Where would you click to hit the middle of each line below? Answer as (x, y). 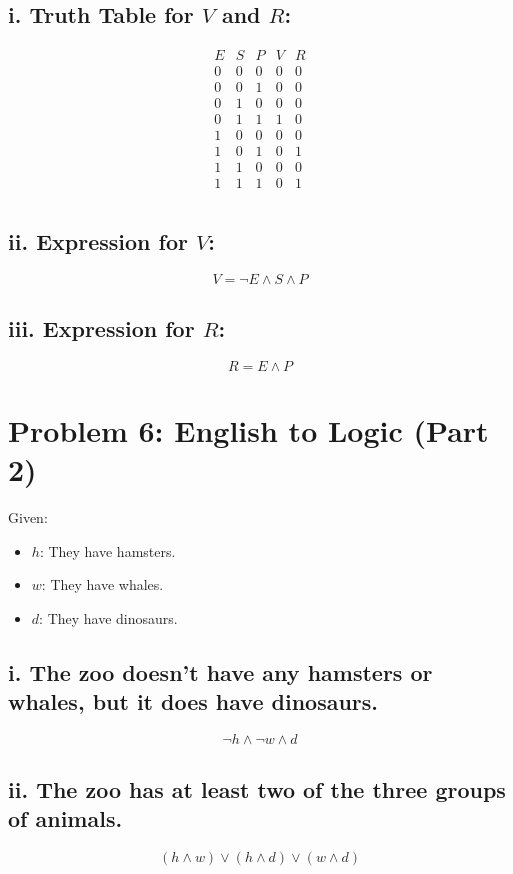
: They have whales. (102, 584)
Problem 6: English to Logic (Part (248, 430)
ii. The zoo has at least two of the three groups (257, 788)
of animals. (65, 817)
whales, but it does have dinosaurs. (193, 701)
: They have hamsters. (107, 550)
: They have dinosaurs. (108, 618)
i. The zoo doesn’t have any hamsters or (220, 672)
